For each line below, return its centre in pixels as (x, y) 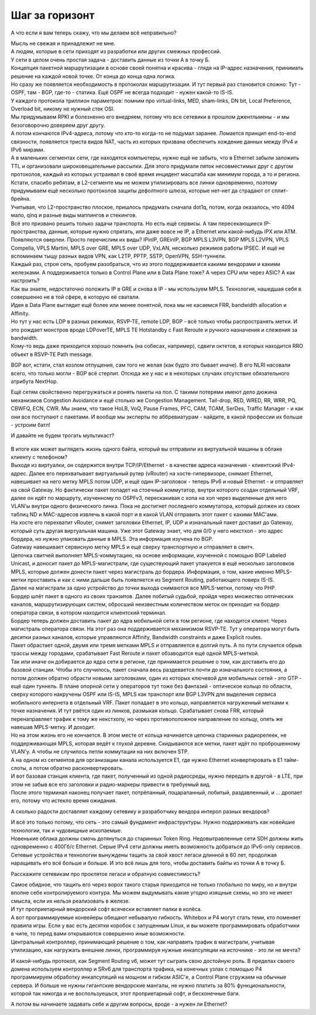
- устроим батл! (31, 424)
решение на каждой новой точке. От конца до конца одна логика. (93, 76)
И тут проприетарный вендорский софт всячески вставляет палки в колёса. (107, 909)
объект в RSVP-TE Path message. (52, 354)
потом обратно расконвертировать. (78, 768)
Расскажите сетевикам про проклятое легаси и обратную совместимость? (106, 874)
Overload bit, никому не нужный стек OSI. (63, 109)
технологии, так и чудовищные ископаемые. (66, 830)
